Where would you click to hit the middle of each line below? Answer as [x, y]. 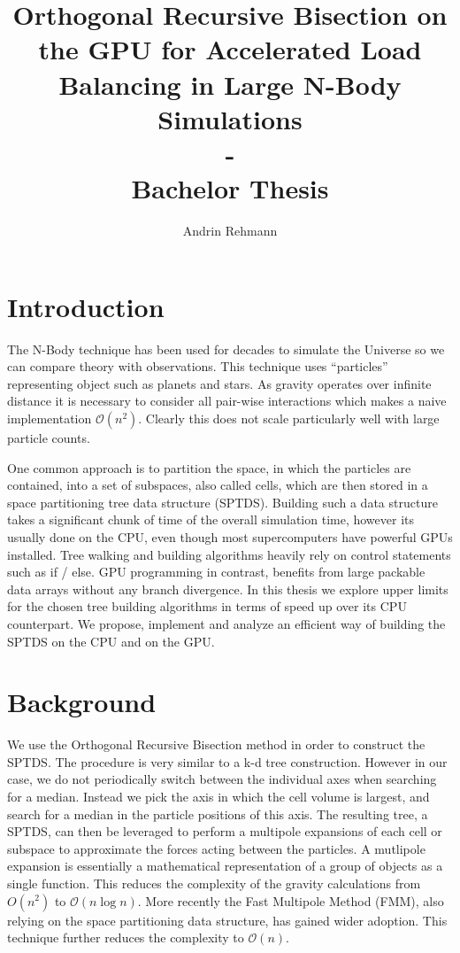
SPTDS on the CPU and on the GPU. [111, 641]
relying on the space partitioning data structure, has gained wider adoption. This [227, 920]
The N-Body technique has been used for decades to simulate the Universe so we [226, 349]
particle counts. [49, 437]
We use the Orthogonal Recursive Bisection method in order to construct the [216, 744]
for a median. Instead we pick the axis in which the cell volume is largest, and [218, 796]
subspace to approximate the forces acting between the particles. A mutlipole [216, 848]
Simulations [230, 118]
